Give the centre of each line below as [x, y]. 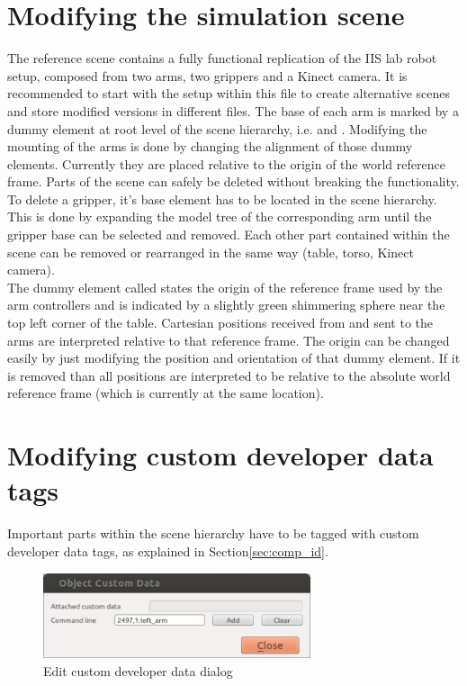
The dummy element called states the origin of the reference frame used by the [225, 287]
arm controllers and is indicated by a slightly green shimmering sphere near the [226, 305]
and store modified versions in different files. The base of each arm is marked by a [233, 110]
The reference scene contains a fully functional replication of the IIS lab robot [222, 58]
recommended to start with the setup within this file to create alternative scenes [229, 93]
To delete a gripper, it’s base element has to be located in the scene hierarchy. [222, 199]
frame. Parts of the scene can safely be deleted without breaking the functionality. [233, 181]
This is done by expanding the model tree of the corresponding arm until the [220, 217]
